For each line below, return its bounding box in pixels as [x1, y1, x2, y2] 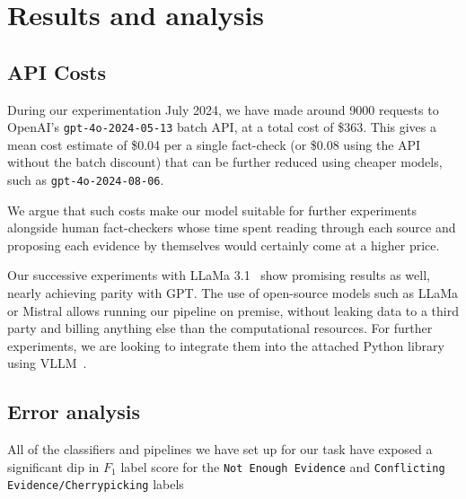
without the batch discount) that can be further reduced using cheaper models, [7, 153, 443, 171]
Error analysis [7, 398, 140, 425]
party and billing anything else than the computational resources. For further [7, 319, 433, 337]
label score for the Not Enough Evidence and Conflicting [120, 457, 445, 476]
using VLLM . [7, 354, 87, 372]
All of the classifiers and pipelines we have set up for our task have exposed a [7, 440, 433, 459]
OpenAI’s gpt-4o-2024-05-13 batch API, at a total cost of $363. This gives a [7, 118, 437, 136]
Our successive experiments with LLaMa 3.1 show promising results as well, [7, 266, 430, 285]
